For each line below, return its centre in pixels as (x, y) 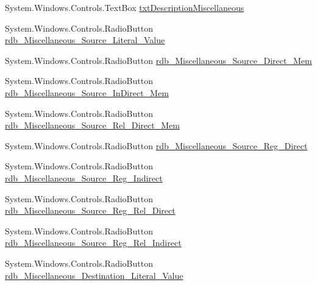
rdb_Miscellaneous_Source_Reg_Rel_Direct (90, 210)
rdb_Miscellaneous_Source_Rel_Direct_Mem (92, 125)
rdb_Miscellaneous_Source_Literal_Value (85, 40)
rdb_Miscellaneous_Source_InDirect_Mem (87, 92)
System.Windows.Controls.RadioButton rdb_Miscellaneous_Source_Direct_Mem (158, 60)
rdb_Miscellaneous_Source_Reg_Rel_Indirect (93, 243)
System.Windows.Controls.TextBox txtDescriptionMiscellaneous (125, 7)
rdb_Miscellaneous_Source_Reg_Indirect (84, 178)
